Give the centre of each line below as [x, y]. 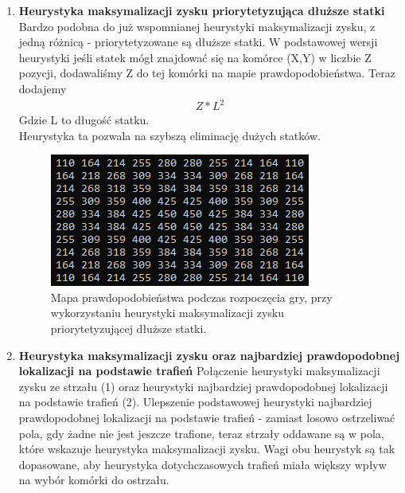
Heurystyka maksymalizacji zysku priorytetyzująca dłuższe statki [202, 10]
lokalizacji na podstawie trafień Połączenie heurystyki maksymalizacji [199, 371]
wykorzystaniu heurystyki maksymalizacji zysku [167, 313]
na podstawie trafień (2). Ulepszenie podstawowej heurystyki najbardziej [195, 402]
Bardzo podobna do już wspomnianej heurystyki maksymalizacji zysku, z [197, 26]
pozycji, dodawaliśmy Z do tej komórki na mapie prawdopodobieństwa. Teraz [207, 73]
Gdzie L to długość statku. [84, 120]
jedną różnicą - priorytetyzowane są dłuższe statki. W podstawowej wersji [198, 42]
